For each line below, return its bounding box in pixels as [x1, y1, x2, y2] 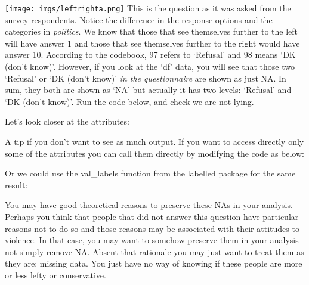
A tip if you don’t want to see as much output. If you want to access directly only [5, 135, 304, 147]
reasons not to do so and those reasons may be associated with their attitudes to [5, 222, 299, 234]
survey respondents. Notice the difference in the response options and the [5, 13, 273, 26]
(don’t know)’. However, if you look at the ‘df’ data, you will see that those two [5, 60, 295, 73]
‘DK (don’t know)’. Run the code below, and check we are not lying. [5, 95, 254, 107]
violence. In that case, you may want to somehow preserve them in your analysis [5, 234, 299, 246]
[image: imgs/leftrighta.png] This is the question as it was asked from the [5, 2, 291, 14]
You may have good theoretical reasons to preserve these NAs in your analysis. [5, 199, 293, 211]
